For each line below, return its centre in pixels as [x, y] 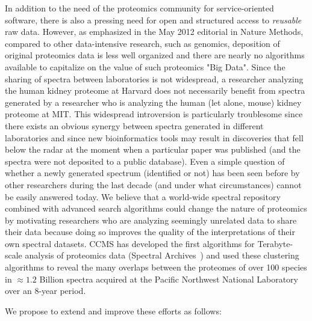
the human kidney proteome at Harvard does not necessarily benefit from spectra [155, 90]
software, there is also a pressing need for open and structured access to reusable [153, 20]
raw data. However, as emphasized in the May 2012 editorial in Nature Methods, [154, 32]
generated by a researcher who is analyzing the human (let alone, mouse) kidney [153, 102]
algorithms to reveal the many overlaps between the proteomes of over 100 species [156, 267]
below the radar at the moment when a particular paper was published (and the [153, 149]
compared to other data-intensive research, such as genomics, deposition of [142, 43]
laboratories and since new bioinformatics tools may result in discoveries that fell [154, 137]
